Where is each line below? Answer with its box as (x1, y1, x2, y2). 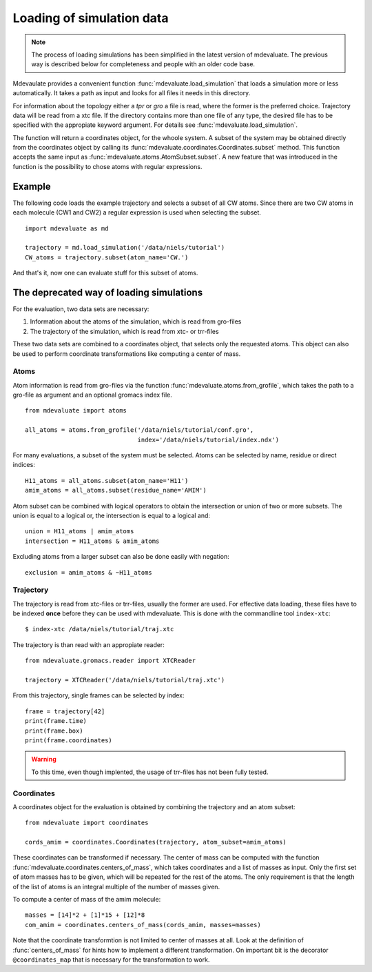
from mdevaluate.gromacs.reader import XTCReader (25, 657, 196, 665)
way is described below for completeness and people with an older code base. (31, 60, 255, 68)
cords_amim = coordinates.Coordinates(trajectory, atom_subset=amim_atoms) (25, 838, 287, 846)
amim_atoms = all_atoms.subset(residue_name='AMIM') (25, 486, 207, 495)
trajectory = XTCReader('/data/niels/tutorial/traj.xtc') (25, 676, 225, 684)
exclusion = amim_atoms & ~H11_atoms (25, 568, 153, 576)
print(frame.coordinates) (25, 737, 113, 744)
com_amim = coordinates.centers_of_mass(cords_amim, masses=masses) (25, 921, 261, 929)
